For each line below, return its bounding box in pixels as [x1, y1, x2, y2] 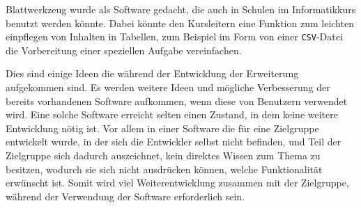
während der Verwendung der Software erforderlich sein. [6, 189, 245, 203]
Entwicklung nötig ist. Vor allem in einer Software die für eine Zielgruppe [6, 120, 319, 135]
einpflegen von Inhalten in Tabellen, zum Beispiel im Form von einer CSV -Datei [6, 29, 343, 44]
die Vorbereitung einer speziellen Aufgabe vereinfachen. [6, 42, 242, 57]
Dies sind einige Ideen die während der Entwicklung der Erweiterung [6, 66, 299, 81]
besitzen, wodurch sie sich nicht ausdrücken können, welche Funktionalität [6, 161, 323, 176]
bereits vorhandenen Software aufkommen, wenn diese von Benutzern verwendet [6, 93, 348, 108]
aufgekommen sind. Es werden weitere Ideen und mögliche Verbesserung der [6, 80, 330, 95]
